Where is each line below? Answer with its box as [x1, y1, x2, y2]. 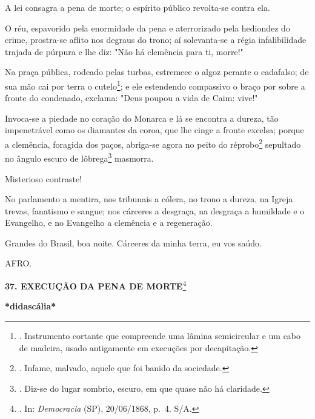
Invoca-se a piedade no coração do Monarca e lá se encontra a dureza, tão [5, 111, 279, 124]
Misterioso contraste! [5, 172, 82, 185]
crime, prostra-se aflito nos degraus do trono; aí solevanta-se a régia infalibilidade [5, 33, 307, 46]
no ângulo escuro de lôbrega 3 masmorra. [5, 150, 154, 164]
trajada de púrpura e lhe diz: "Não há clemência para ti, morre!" [5, 45, 244, 58]
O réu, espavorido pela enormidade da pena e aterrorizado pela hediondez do [5, 21, 290, 34]
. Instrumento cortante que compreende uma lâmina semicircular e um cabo [19, 329, 301, 341]
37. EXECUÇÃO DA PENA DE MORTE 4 [5, 278, 187, 292]
